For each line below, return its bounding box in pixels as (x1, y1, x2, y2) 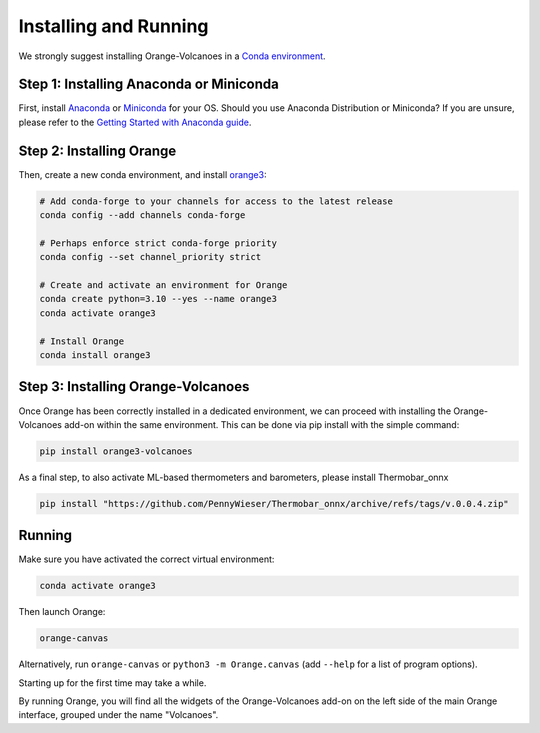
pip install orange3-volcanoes (39, 445, 194, 457)
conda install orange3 (39, 350, 151, 361)
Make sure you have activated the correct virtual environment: (18, 553, 275, 565)
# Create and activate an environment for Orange (39, 280, 288, 291)
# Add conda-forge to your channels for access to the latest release (39, 195, 394, 207)
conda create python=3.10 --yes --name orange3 (39, 293, 277, 305)
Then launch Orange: (18, 606, 106, 618)
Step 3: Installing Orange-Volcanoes (18, 378, 250, 395)
